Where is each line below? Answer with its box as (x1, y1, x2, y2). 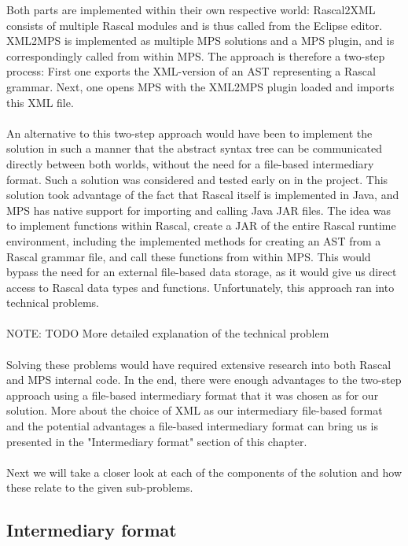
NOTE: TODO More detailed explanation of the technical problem (6, 325, 329, 341)
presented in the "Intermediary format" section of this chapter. (6, 433, 307, 449)
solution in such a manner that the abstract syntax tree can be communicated (6, 140, 382, 157)
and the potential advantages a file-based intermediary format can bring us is (6, 418, 378, 434)
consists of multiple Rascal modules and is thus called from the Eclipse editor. (6, 17, 383, 33)
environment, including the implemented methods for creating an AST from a (6, 232, 381, 249)
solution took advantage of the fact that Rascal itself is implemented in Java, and (6, 186, 399, 203)
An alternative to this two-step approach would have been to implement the (6, 124, 373, 141)
